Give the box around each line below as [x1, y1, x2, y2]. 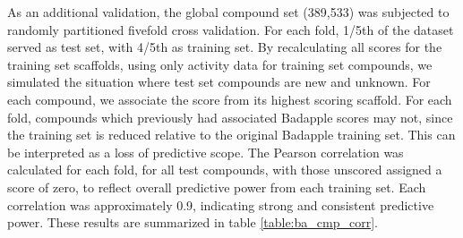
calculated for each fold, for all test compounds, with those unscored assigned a [7, 160, 442, 179]
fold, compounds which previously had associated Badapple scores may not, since [7, 107, 453, 126]
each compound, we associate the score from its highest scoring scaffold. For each [7, 89, 452, 108]
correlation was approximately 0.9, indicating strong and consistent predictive [7, 195, 434, 214]
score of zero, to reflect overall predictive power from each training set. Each [7, 177, 426, 196]
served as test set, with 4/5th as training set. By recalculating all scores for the [7, 38, 442, 56]
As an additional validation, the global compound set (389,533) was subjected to [7, 3, 450, 21]
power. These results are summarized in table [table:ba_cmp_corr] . [7, 213, 378, 232]
